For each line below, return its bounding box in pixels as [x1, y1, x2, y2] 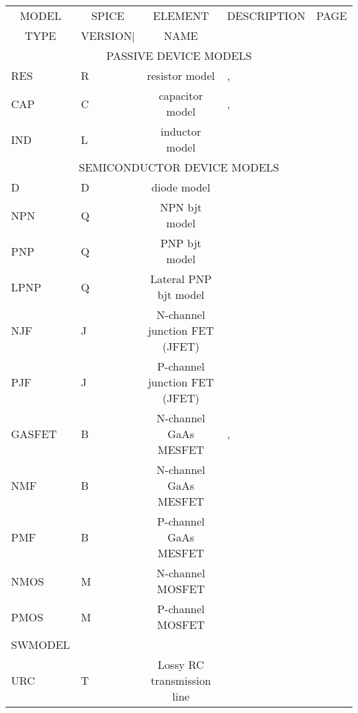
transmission [151, 672, 211, 688]
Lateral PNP [150, 271, 212, 287]
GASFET [11, 426, 57, 442]
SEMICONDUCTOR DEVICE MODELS [78, 159, 280, 175]
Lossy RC [158, 657, 204, 672]
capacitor [158, 87, 203, 103]
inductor [160, 123, 202, 139]
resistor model [147, 68, 215, 83]
